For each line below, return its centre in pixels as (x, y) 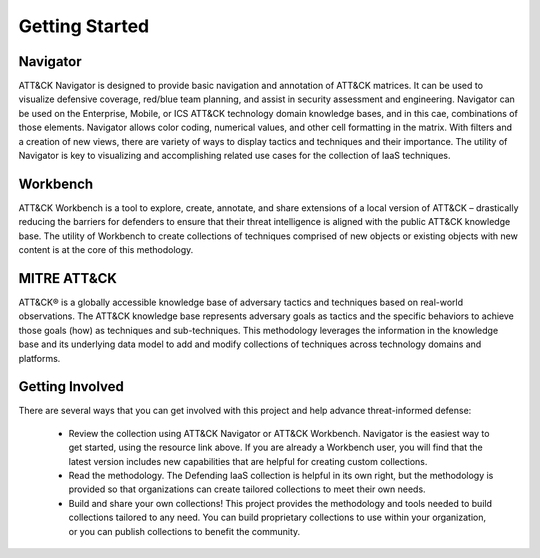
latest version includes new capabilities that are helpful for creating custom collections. (248, 461)
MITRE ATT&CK (67, 278)
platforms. (39, 358)
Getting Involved (71, 386)
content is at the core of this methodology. (106, 250)
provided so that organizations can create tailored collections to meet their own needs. (247, 489)
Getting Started (84, 26)
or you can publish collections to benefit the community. (184, 531)
